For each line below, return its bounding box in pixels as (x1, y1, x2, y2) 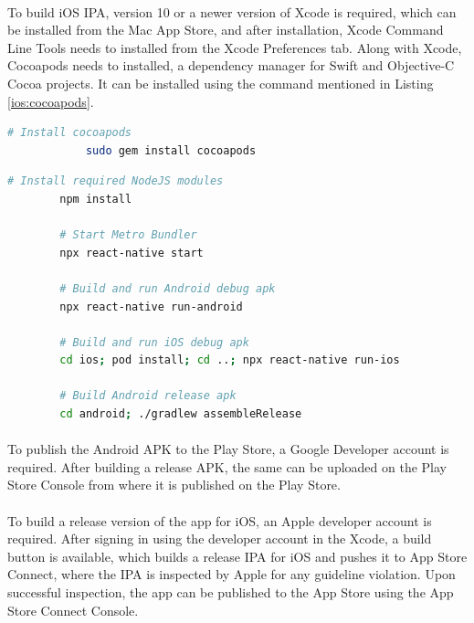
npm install (59, 192, 132, 206)
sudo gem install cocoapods (85, 143, 257, 157)
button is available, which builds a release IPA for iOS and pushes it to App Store (7, 546, 468, 565)
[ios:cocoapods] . (7, 91, 94, 111)
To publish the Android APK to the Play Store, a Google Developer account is (7, 439, 449, 459)
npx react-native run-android (59, 300, 243, 313)
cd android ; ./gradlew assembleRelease (59, 407, 302, 421)
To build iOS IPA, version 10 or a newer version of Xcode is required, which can (7, 2, 457, 21)
